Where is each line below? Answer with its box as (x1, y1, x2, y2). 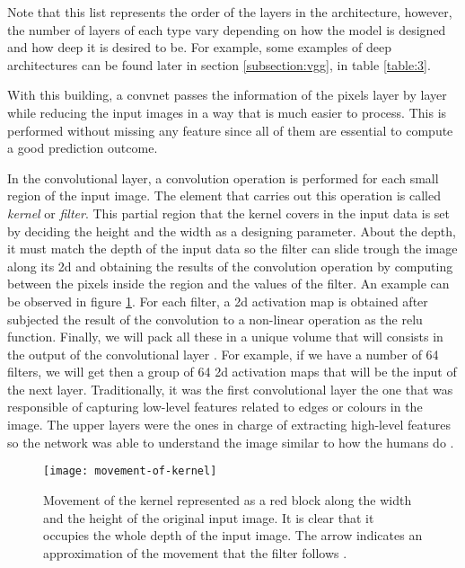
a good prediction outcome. (7, 138, 158, 157)
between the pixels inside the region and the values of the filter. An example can (7, 274, 450, 293)
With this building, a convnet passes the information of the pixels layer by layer (7, 85, 447, 104)
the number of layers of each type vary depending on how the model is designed (7, 20, 446, 39)
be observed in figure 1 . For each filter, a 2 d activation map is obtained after (7, 291, 428, 310)
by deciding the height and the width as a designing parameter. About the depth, (7, 221, 456, 240)
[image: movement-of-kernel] (43, 465, 217, 478)
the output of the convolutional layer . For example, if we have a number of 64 (7, 344, 439, 363)
